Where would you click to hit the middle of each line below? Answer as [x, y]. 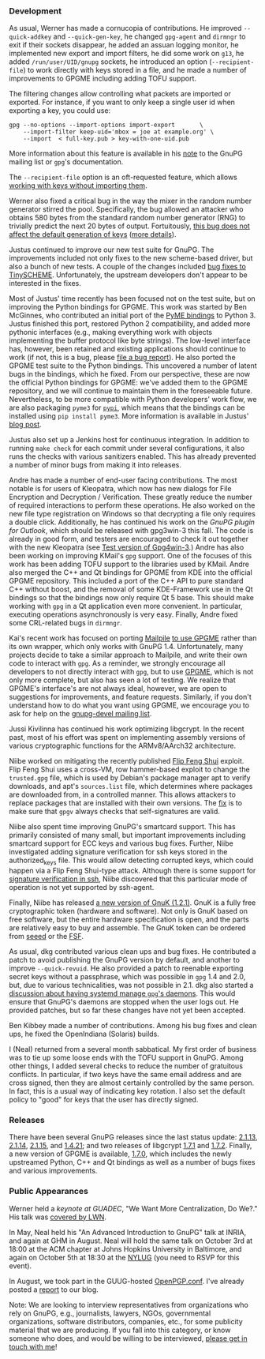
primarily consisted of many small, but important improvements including [127, 835]
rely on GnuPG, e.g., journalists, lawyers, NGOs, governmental [110, 1313]
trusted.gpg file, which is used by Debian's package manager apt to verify [130, 778]
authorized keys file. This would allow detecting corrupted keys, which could [131, 861]
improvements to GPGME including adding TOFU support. [103, 79]
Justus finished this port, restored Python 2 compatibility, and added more [130, 324]
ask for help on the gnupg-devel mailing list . [80, 714]
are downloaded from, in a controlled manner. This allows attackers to [122, 794]
